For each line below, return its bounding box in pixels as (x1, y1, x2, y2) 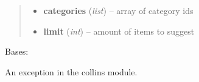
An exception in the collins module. (5, 65, 138, 78)
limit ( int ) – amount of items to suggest (43, 24, 195, 37)
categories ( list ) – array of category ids (43, 4, 194, 16)
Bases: (5, 45, 29, 58)
